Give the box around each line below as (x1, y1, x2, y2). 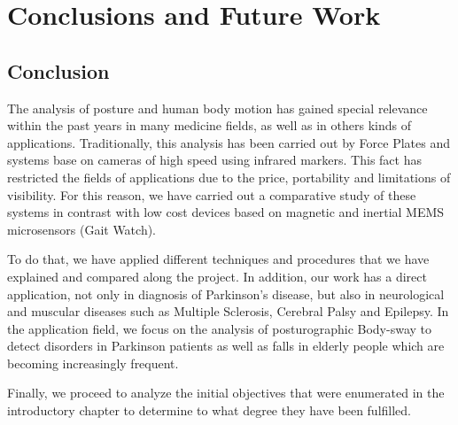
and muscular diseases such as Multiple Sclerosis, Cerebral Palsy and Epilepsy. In (7, 302, 449, 321)
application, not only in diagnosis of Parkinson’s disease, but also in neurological (7, 284, 445, 303)
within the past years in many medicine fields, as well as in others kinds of (7, 116, 411, 135)
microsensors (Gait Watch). (7, 220, 157, 238)
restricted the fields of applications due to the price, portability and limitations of (7, 167, 451, 186)
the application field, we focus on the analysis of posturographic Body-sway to (7, 319, 432, 337)
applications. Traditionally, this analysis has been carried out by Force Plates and (7, 133, 451, 151)
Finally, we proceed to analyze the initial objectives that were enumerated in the (7, 383, 445, 402)
